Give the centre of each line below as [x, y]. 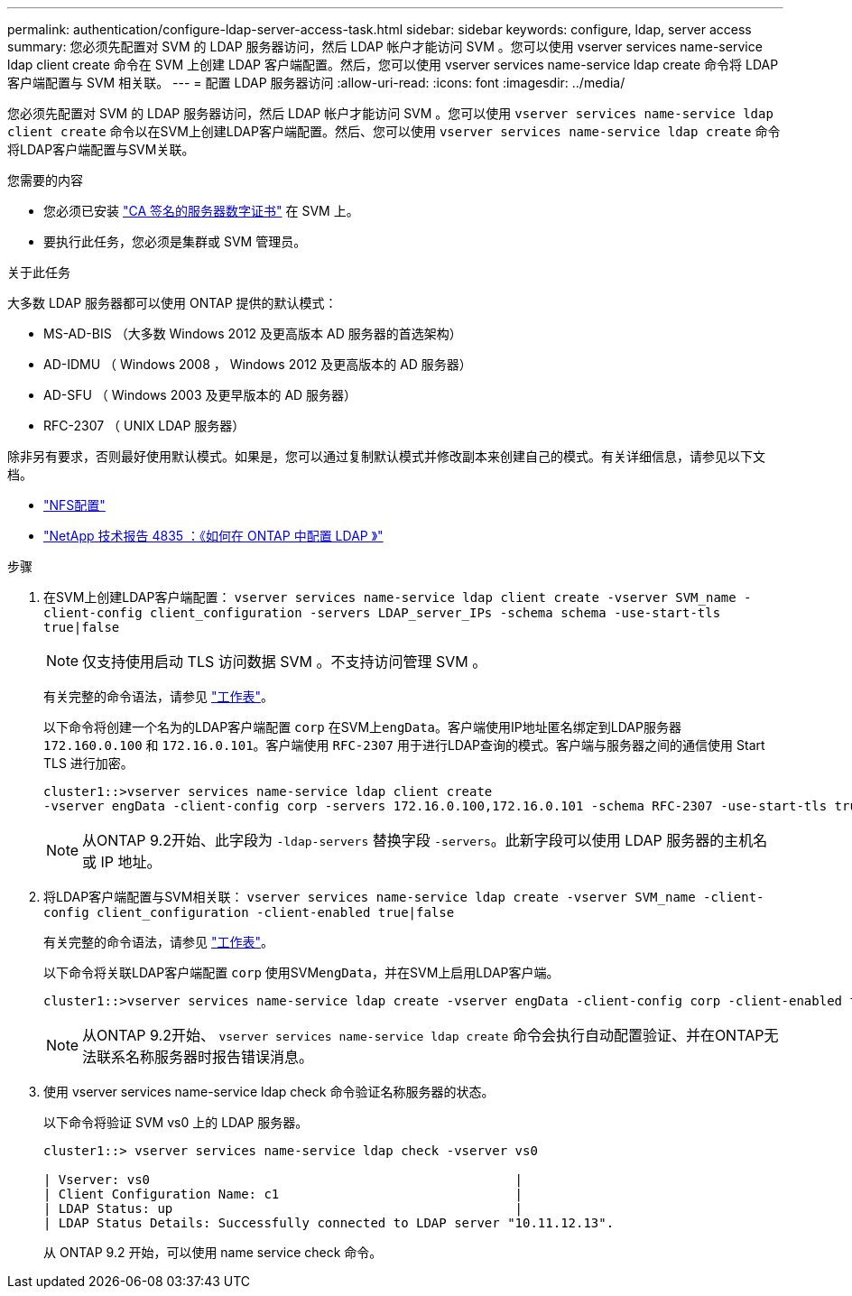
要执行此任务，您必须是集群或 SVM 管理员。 [175, 241]
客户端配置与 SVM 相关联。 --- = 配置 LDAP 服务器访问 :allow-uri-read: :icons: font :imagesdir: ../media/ [316, 83]
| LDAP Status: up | [283, 1208]
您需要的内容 [45, 180]
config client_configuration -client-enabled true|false [249, 912]
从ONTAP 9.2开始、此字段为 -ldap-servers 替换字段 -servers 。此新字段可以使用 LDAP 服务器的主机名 [425, 840]
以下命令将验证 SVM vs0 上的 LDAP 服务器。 [176, 1122]
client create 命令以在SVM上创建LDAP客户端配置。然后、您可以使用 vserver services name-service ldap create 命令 [394, 131]
